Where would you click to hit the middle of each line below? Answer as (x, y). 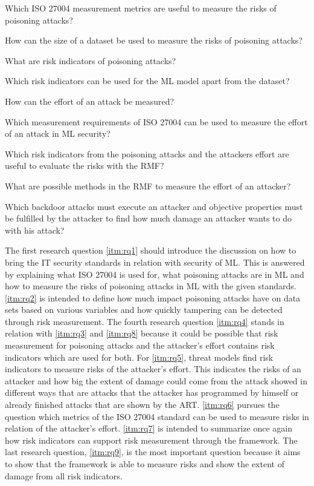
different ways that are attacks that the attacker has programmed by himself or (152, 392)
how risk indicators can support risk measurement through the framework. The (151, 440)
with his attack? (35, 230)
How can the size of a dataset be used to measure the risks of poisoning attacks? (154, 40)
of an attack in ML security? (58, 133)
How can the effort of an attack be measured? (90, 101)
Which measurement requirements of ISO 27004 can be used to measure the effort (156, 121)
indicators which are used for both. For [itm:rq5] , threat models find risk (139, 357)
